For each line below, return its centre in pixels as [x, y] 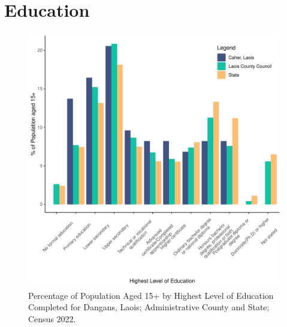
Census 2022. [52, 318]
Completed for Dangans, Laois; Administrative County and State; [149, 307]
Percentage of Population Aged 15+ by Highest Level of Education [151, 295]
